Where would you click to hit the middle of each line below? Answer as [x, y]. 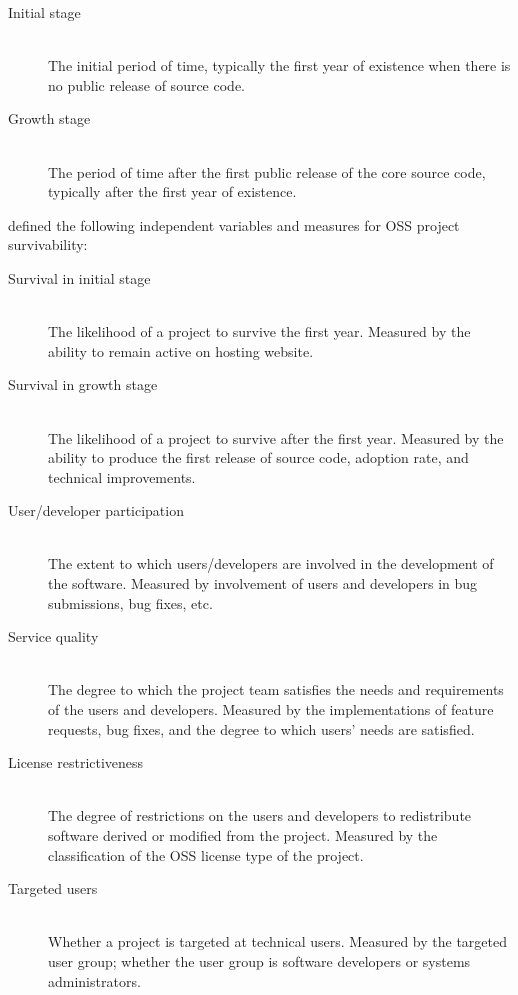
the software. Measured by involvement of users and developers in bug [263, 583]
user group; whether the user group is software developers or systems [259, 960]
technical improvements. [122, 476]
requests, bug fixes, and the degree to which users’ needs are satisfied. [261, 728]
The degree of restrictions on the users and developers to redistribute [260, 815]
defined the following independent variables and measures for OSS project [234, 224]
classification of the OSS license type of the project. [206, 854]
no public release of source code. [146, 84]
